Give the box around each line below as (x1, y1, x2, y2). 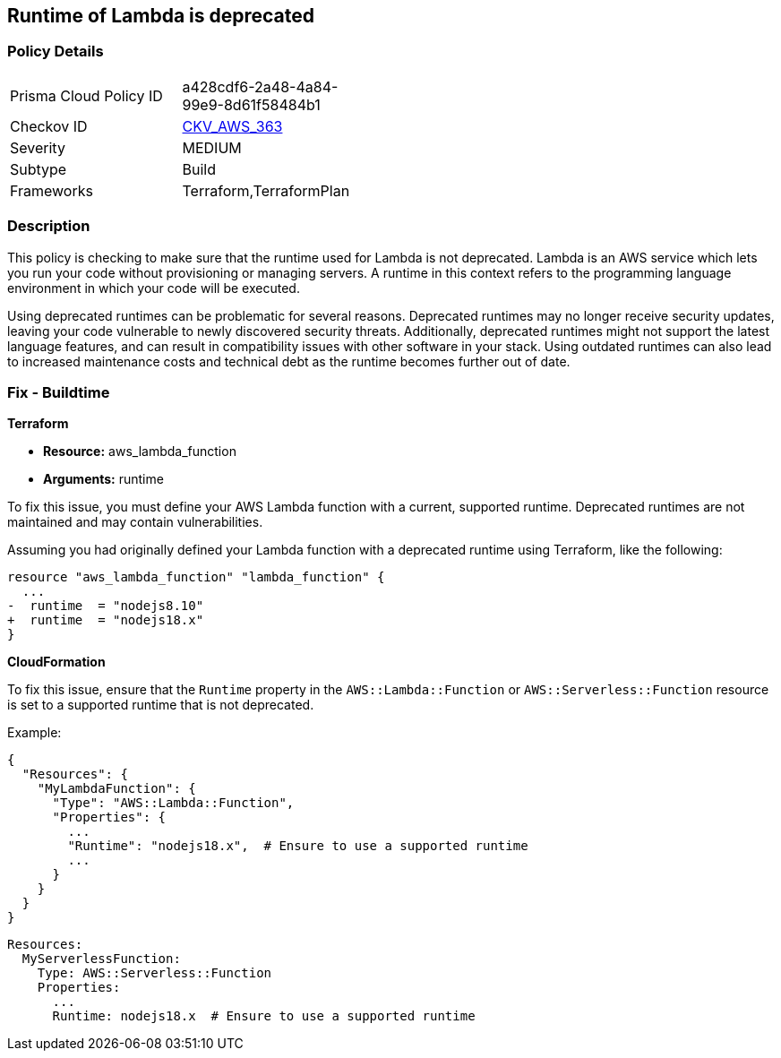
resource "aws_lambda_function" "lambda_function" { (7, 570, 385, 585)
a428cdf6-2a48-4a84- (182, 77, 339, 96)
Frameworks (10, 181, 93, 200)
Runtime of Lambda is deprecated (7, 4, 314, 27)
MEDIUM (182, 138, 242, 157)
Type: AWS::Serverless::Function (37, 966, 272, 981)
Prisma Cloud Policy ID (10, 86, 163, 105)
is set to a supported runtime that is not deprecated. (7, 697, 314, 713)
